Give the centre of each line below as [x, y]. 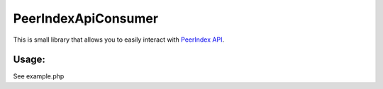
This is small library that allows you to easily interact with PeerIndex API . [119, 40]
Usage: [29, 60]
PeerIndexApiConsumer [86, 18]
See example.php [39, 76]
